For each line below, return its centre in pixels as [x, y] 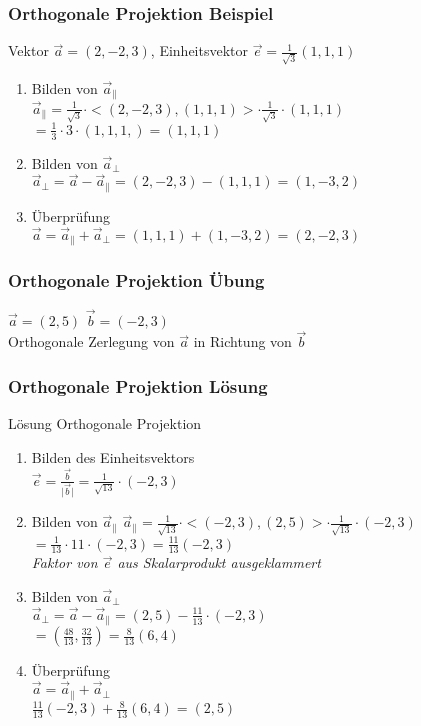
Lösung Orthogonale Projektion [105, 423]
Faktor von [64, 562]
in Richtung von [242, 341]
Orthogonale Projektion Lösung [138, 385]
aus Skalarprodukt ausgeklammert [219, 562]
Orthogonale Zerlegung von [91, 341]
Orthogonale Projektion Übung [136, 280]
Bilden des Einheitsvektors [113, 456]
